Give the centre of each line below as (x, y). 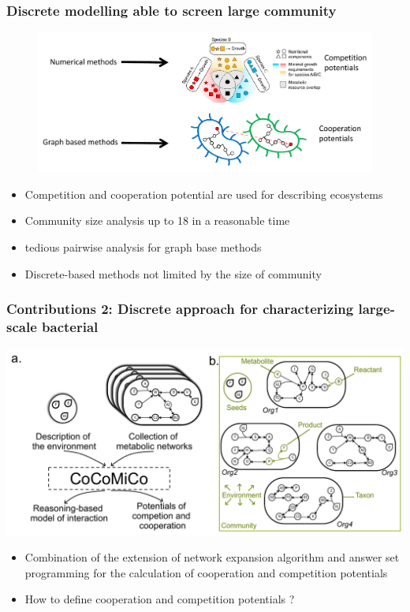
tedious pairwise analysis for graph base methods (143, 246)
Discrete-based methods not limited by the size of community (173, 273)
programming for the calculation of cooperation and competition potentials (206, 572)
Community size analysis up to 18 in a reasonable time (157, 220)
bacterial (70, 327)
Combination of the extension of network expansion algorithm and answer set (212, 557)
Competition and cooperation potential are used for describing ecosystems (204, 194)
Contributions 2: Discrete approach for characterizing (180, 309)
